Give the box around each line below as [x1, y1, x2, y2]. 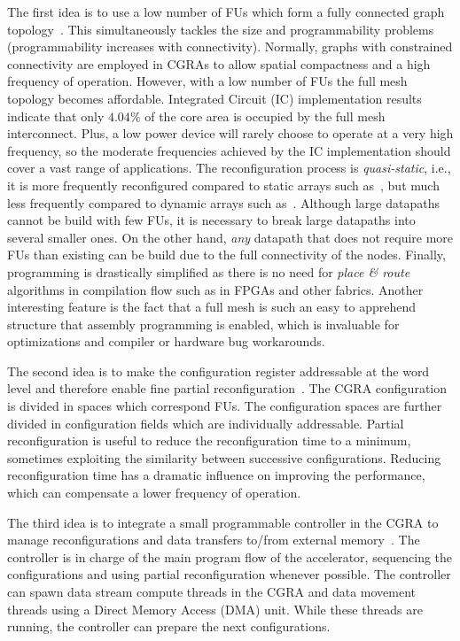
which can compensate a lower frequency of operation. [7, 483, 301, 502]
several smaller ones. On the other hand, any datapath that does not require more [7, 228, 454, 246]
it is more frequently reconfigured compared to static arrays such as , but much [7, 175, 440, 194]
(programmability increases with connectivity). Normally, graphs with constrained [7, 37, 453, 56]
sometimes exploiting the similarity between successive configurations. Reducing [7, 448, 441, 467]
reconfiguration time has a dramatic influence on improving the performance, [7, 466, 425, 484]
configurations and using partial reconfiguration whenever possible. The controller [7, 565, 451, 583]
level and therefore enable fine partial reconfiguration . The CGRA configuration [7, 379, 448, 398]
